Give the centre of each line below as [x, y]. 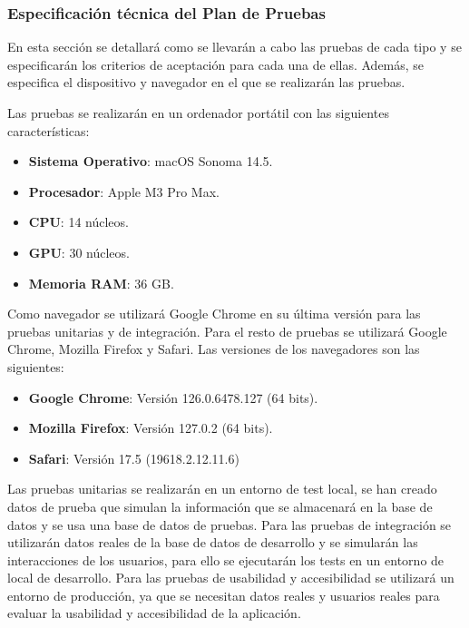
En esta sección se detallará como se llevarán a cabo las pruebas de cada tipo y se [234, 47]
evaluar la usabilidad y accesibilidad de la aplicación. [154, 613]
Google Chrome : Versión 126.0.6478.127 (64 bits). [173, 397]
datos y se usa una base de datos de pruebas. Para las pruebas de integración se [230, 524]
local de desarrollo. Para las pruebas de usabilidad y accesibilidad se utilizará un [231, 578]
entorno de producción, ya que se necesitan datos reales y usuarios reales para [224, 595]
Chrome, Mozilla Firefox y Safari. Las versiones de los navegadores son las [214, 349]
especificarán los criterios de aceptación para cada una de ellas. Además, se [216, 64]
